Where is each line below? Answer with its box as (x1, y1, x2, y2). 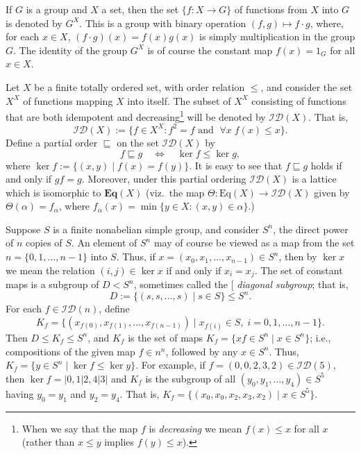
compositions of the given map (6, 344, 135, 358)
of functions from (234, 2, 308, 16)
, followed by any (165, 344, 238, 358)
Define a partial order (6, 135, 98, 149)
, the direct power (273, 221, 349, 236)
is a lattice (292, 171, 337, 186)
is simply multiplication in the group (199, 29, 355, 44)
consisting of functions (251, 93, 346, 108)
